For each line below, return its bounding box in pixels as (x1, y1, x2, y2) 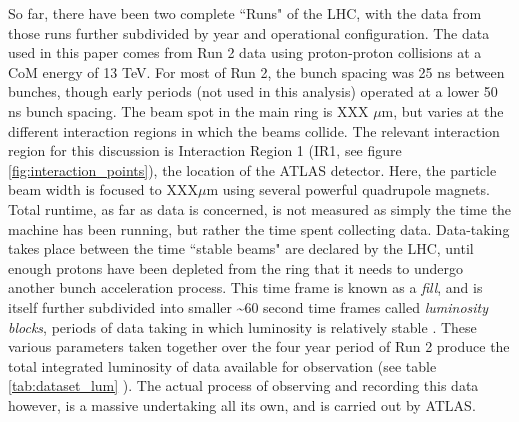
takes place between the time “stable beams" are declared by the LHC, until (8, 238, 474, 259)
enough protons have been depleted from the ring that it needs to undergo (8, 257, 463, 278)
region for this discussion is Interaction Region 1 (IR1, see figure (8, 140, 402, 161)
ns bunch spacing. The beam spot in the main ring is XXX (8, 100, 369, 121)
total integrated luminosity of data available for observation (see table (8, 355, 437, 376)
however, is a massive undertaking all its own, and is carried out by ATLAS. (8, 394, 476, 415)
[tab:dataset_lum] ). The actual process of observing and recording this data (8, 375, 479, 396)
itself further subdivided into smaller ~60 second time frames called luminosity (8, 296, 489, 317)
